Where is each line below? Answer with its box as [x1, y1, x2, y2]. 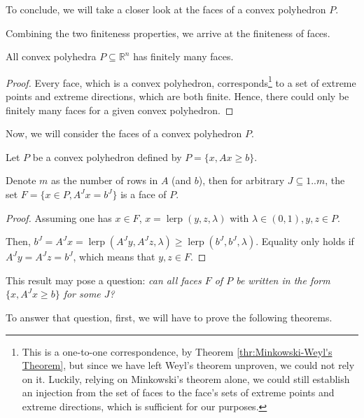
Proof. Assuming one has [6, 210, 112, 225]
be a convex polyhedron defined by [32, 149, 182, 164]
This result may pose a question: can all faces [6, 272, 202, 287]
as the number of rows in [50, 173, 158, 188]
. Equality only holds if [255, 234, 354, 249]
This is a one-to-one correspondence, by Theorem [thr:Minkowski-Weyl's [22, 344, 332, 358]
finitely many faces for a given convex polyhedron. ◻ [6, 102, 234, 117]
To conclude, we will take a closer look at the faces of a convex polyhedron [6, 2, 326, 16]
